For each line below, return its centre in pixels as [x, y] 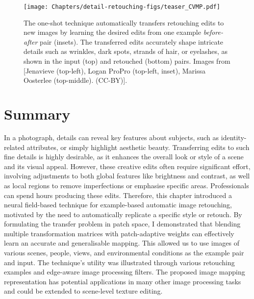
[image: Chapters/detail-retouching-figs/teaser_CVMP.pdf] [122, 7]
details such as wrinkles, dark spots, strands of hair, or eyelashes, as [126, 51]
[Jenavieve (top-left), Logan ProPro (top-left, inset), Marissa [114, 70]
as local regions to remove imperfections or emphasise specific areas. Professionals [127, 185]
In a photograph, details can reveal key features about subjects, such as [112, 137]
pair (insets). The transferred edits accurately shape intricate [132, 41]
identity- [234, 137]
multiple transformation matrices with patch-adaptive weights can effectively [119, 233]
